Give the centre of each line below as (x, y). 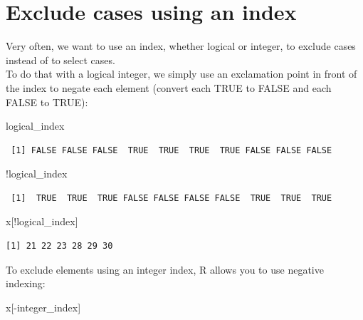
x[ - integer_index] (43, 307)
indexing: (26, 283)
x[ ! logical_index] (42, 221)
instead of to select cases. (60, 60)
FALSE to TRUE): (47, 102)
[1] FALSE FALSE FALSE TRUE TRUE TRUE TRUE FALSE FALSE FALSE (172, 150)
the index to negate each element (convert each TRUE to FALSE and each (169, 87)
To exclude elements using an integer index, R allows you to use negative (165, 269)
